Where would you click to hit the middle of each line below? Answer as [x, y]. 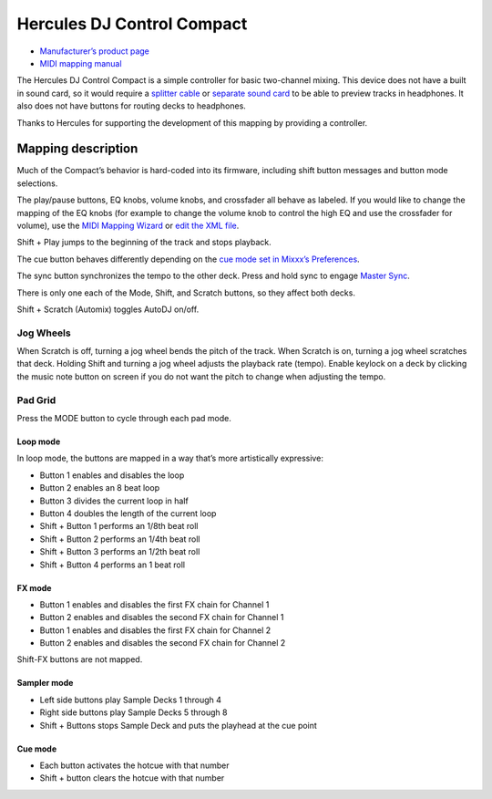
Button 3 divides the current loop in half [114, 501]
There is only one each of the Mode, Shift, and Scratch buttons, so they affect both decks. [186, 293]
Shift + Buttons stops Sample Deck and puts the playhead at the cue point [179, 725]
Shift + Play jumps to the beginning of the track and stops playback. [144, 243]
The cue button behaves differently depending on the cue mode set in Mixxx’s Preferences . [188, 259]
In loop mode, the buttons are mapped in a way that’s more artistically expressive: [170, 458]
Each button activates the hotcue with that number [134, 765]
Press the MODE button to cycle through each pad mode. [124, 418]
